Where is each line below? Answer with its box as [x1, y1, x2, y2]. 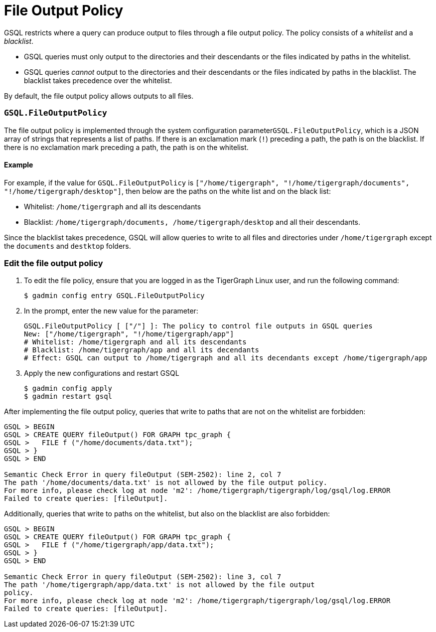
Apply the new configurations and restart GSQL [24, 369, 179, 378]
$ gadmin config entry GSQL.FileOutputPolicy [24, 292, 205, 300]
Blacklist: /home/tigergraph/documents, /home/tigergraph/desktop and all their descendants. [24, 217, 361, 226]
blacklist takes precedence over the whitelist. [24, 76, 172, 85]
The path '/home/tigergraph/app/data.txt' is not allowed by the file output [4, 581, 315, 589]
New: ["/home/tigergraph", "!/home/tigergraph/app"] [24, 330, 234, 338]
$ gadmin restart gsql [24, 392, 113, 401]
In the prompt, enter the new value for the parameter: [24, 307, 198, 316]
